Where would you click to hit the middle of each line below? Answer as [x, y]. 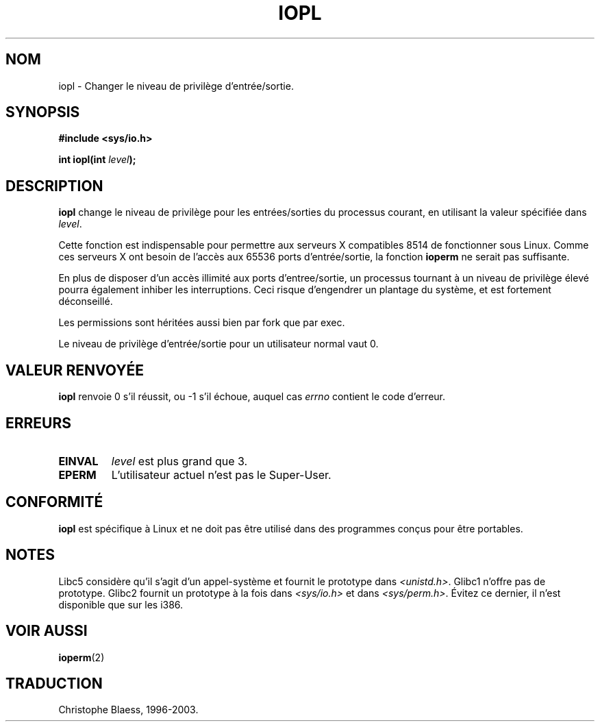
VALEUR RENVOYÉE [75, 370]
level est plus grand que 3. [179, 461]
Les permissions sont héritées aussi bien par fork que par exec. [202, 323]
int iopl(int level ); [97, 160]
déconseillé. [86, 301]
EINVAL [78, 461]
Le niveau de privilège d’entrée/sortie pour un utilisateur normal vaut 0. [218, 344]
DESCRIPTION [54, 186]
